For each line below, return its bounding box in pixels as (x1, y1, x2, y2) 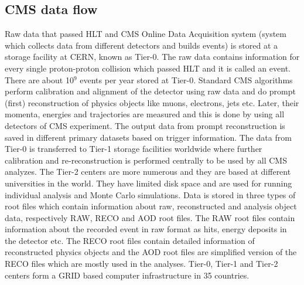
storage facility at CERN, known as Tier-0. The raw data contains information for (5, 50, 300, 63)
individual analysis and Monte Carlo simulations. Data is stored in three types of (5, 188, 296, 201)
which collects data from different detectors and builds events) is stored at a (5, 39, 278, 51)
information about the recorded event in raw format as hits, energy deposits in (5, 223, 287, 235)
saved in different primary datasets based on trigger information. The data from (5, 131, 292, 143)
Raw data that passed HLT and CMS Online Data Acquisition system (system (5, 28, 286, 40)
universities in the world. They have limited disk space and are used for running (5, 177, 292, 189)
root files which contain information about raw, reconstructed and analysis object (5, 200, 297, 212)
